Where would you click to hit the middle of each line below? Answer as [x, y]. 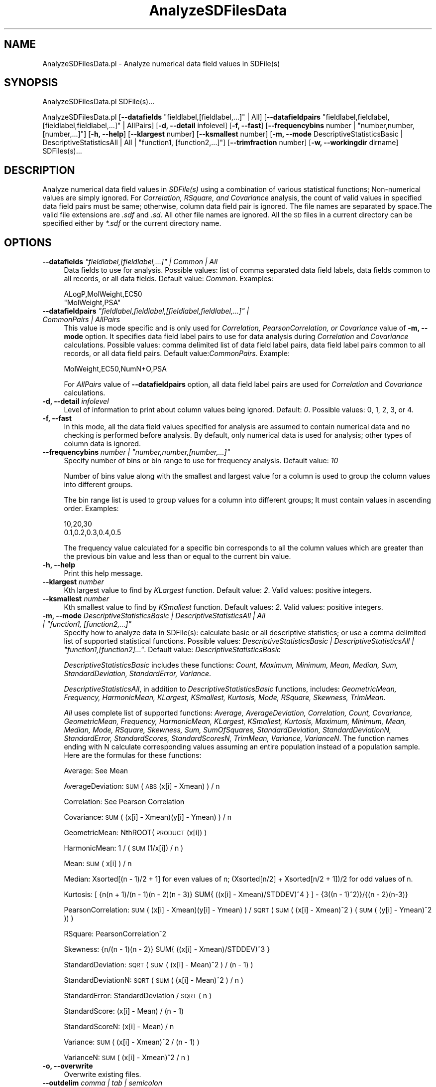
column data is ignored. [102, 444]
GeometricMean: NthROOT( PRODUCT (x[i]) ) [135, 833]
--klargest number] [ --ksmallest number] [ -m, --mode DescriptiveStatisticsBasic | [267, 134]
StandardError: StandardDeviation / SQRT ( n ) [138, 996]
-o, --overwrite [68, 1066]
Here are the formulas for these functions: [133, 755]
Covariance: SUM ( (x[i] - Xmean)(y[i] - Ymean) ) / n [148, 817]
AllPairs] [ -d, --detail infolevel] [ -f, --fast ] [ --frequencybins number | [241, 126]
